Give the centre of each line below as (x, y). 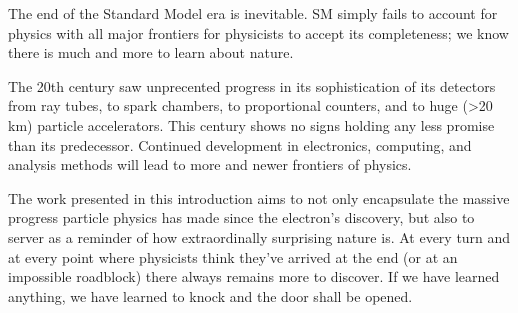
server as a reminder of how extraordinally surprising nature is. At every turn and (259, 236)
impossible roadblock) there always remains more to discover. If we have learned (254, 276)
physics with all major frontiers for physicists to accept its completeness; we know (258, 32)
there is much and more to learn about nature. (151, 52)
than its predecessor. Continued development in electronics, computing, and (240, 144)
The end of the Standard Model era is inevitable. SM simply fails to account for (253, 13)
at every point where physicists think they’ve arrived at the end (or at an (233, 256)
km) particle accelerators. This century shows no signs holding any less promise (251, 124)
